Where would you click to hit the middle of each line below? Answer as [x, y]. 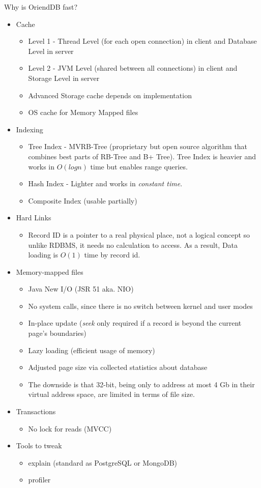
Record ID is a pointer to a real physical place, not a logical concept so [139, 234]
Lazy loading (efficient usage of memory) [92, 350]
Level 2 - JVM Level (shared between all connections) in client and [133, 68]
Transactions [36, 411]
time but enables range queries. [139, 166]
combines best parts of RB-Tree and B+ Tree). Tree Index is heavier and [142, 156]
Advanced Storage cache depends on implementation [110, 95]
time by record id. [112, 255]
